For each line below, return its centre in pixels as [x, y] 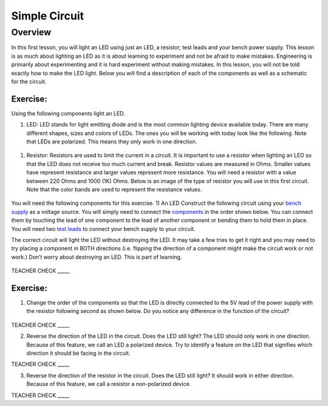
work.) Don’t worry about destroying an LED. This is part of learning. [97, 257]
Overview [31, 32]
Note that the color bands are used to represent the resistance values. [114, 189]
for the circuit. [29, 81]
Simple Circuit [48, 16]
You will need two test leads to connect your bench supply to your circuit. [103, 229]
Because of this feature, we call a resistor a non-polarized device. [109, 384]
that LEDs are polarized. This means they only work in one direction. [112, 142]
